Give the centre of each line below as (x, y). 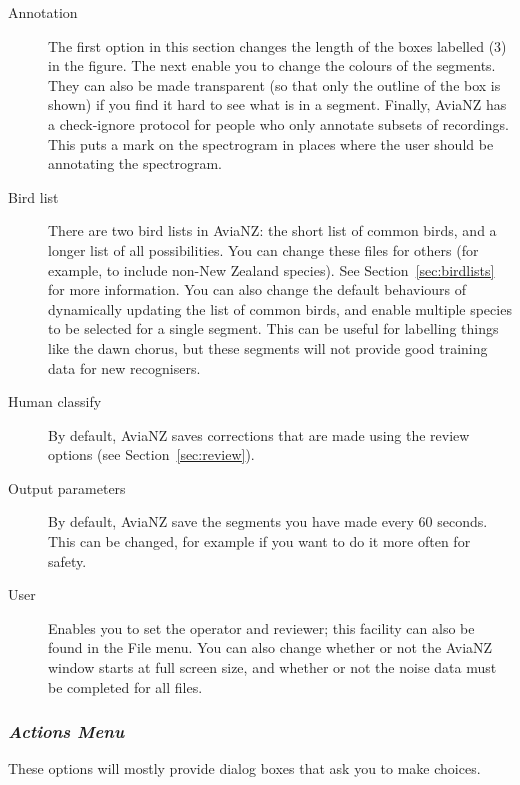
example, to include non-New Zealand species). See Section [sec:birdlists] (271, 269)
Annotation (43, 12)
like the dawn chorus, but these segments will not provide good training (268, 347)
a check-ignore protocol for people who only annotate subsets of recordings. (278, 123)
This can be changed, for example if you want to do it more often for (259, 541)
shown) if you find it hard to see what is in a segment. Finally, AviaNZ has (277, 104)
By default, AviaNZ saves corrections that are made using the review (259, 434)
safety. (67, 560)
